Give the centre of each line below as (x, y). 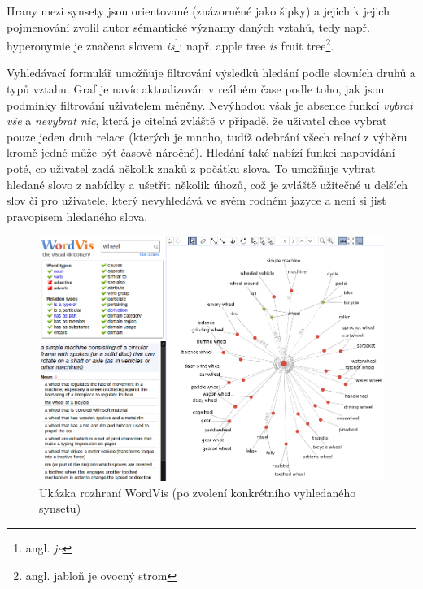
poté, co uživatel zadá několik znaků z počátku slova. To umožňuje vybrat (191, 168)
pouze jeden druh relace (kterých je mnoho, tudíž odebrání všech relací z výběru (207, 136)
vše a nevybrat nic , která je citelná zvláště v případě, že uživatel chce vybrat (197, 121)
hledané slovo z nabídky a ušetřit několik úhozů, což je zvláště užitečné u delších (207, 184)
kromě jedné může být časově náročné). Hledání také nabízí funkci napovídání (201, 152)
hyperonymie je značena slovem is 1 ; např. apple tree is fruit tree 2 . (170, 44)
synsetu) (60, 508)
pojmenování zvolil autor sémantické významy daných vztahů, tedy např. (189, 26)
